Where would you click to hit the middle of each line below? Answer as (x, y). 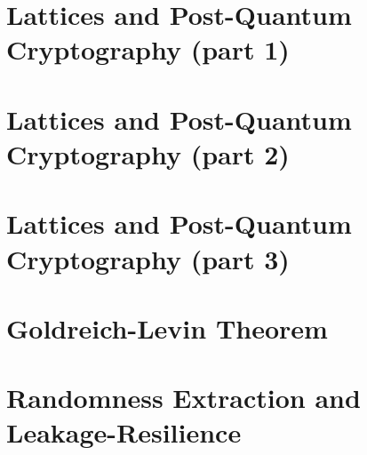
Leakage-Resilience (124, 432)
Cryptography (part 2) (148, 153)
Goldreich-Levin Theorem (167, 327)
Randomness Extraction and (183, 398)
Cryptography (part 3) (148, 258)
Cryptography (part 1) (148, 49)
